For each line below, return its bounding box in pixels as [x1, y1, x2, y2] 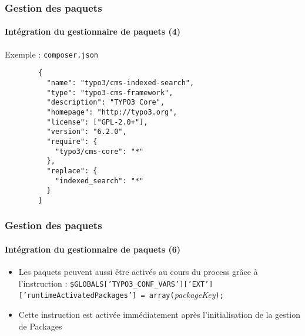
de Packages [18, 320, 62, 332]
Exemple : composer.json [5, 48, 98, 60]
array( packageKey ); [149, 288, 224, 301]
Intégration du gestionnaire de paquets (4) [5, 25, 181, 38]
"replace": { [46, 166, 98, 175]
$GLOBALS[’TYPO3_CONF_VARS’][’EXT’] [70, 280, 213, 288]
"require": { [46, 137, 98, 146]
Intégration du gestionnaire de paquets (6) [5, 243, 181, 255]
